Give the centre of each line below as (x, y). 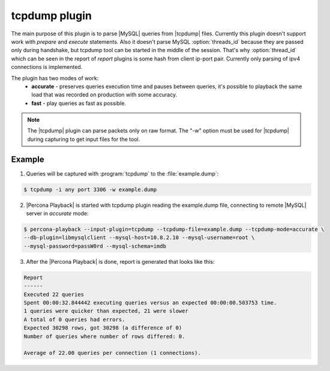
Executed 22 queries (54, 294)
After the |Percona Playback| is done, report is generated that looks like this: (120, 261)
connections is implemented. (47, 67)
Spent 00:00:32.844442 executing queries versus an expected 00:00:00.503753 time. (150, 303)
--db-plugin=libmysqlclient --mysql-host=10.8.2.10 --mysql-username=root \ (139, 238)
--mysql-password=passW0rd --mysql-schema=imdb (95, 246)
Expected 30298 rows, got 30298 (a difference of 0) (103, 328)
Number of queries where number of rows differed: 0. (104, 336)
